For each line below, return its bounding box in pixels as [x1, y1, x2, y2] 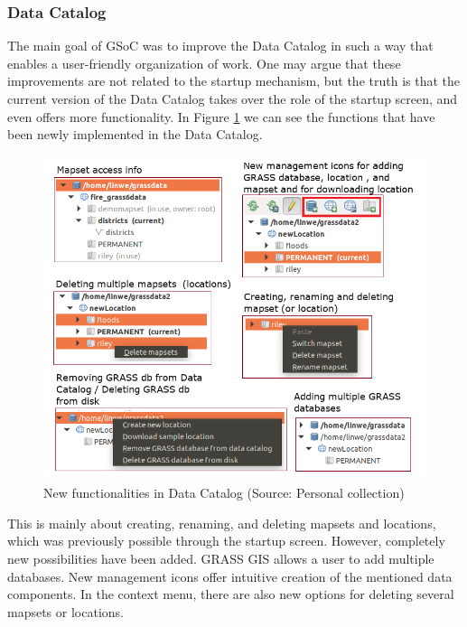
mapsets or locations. [7, 602, 124, 621]
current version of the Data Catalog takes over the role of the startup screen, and [7, 89, 458, 108]
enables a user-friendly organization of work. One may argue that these [7, 53, 401, 72]
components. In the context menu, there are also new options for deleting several [7, 585, 454, 604]
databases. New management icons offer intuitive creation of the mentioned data [7, 566, 453, 585]
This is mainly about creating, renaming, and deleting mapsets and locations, [7, 513, 436, 532]
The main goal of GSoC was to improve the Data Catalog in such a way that [7, 36, 434, 55]
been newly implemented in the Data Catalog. [7, 125, 263, 144]
